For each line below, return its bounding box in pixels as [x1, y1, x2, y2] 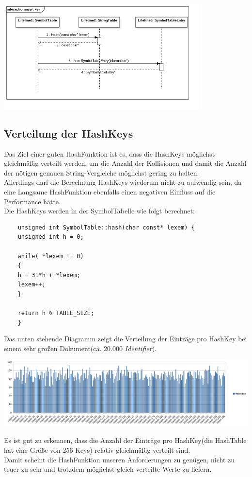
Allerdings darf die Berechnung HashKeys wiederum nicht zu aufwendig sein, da [4, 177, 242, 187]
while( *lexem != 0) [17, 252, 84, 260]
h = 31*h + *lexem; [17, 271, 80, 279]
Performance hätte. [4, 196, 61, 206]
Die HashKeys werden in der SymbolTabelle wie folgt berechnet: [4, 206, 195, 216]
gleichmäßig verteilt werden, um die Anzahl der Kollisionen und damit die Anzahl [4, 158, 247, 168]
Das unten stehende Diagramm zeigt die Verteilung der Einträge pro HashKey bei [4, 334, 247, 344]
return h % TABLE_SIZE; [17, 310, 94, 317]
